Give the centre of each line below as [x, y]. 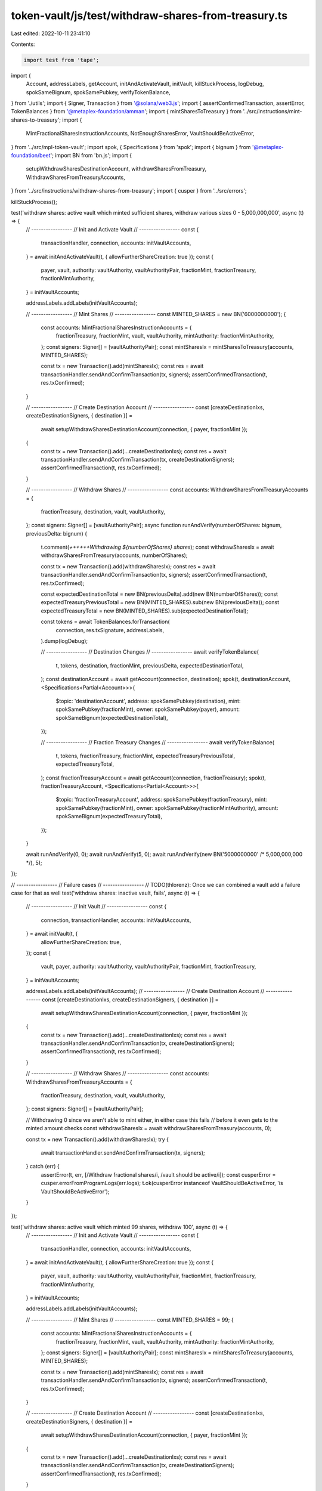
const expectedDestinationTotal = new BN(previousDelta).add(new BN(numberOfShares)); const [160, 594]
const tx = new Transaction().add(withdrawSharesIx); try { [97, 1139]
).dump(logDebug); [64, 641]
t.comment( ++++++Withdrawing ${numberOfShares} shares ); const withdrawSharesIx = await [157, 547]
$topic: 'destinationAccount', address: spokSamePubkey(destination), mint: [148, 701]
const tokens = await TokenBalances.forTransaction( [105, 622]
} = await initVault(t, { [52, 934]
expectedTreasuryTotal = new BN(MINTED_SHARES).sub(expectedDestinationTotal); [145, 611]
